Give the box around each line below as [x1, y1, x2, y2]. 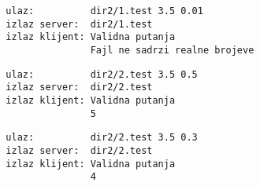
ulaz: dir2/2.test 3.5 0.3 [6, 132, 198, 144]
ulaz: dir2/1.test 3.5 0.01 [6, 5, 203, 16]
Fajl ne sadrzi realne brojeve [90, 44, 254, 56]
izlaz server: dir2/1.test [6, 18, 153, 30]
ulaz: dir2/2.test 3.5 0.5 [6, 68, 198, 80]
